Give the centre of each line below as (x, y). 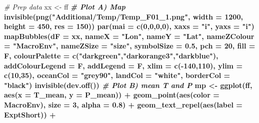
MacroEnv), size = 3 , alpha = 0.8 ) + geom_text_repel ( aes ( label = (123, 104)
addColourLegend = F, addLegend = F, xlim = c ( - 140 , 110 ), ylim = (123, 65)
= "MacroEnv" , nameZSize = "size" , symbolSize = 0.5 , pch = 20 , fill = (130, 46)
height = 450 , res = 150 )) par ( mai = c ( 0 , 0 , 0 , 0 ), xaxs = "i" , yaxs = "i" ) (129, 26)
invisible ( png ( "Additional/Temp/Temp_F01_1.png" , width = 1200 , (123, 16)
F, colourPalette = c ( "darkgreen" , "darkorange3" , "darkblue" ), (111, 55)
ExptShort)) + (30, 114)
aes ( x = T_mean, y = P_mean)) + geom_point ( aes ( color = (112, 95)
